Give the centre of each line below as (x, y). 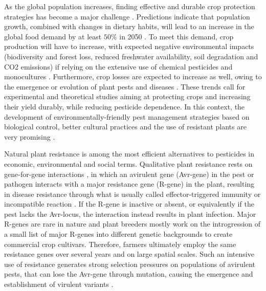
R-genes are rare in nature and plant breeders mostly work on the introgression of (132, 224)
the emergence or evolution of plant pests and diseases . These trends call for (125, 86)
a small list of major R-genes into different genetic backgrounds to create (118, 234)
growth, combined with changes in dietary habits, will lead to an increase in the (129, 26)
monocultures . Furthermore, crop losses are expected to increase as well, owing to (133, 76)
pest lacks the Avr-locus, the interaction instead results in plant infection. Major (130, 214)
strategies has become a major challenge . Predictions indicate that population (127, 16)
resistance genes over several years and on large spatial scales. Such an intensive (129, 254)
